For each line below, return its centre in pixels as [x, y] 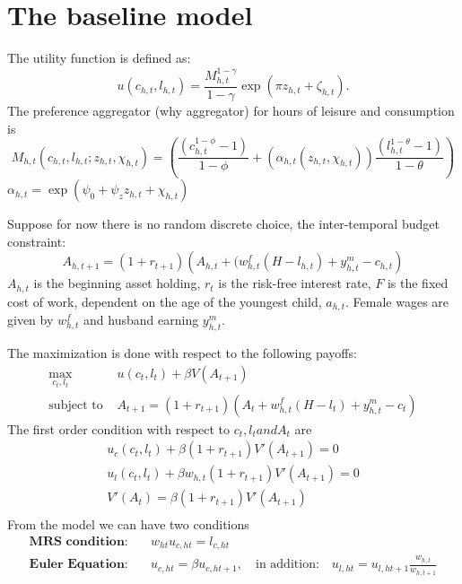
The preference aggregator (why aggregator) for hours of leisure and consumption [231, 110]
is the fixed [418, 283]
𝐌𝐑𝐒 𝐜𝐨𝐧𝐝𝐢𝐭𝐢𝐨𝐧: [78, 541]
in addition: [288, 565]
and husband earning [141, 320]
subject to [76, 405]
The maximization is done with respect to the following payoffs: [182, 353]
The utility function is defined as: [99, 58]
